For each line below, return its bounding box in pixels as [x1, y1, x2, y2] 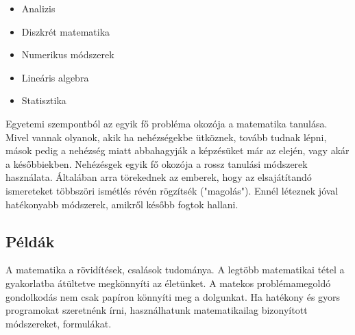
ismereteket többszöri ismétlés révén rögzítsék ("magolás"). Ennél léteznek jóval [5, 183, 339, 197]
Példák [5, 230, 55, 251]
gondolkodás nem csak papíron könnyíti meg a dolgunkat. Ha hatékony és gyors [5, 289, 341, 303]
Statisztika [21, 93, 66, 108]
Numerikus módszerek [21, 47, 114, 62]
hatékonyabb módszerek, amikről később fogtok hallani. [5, 197, 238, 211]
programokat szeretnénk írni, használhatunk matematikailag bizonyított [5, 303, 308, 317]
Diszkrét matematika [21, 24, 110, 38]
